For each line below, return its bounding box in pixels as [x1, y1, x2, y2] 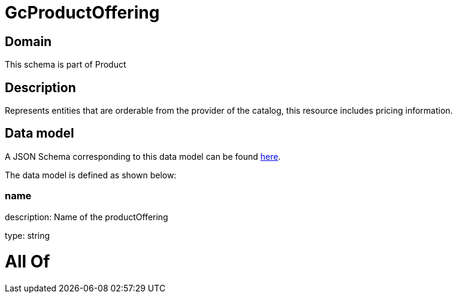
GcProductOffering [5, 2, 160, 23]
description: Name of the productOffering [5, 211, 168, 222]
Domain [5, 34, 52, 49]
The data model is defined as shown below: [5, 169, 177, 180]
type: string [5, 230, 50, 241]
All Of [5, 251, 50, 272]
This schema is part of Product [5, 59, 126, 70]
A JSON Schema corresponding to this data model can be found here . [5, 151, 281, 162]
